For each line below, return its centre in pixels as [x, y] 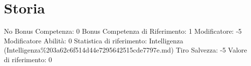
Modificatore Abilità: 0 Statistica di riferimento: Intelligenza [94, 40]
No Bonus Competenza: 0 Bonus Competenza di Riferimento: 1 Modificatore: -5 [123, 31]
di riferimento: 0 [28, 59]
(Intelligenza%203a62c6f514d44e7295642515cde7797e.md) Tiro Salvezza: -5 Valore [125, 50]
